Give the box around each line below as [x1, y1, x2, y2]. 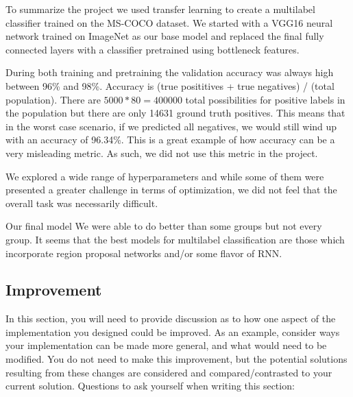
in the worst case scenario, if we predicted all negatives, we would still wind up [5, 119, 337, 133]
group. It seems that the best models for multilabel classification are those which [5, 232, 345, 246]
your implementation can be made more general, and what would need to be [5, 338, 327, 352]
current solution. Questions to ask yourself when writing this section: [5, 378, 295, 393]
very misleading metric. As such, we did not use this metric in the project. [5, 145, 318, 160]
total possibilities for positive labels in [185, 92, 345, 106]
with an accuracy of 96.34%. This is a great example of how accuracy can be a [5, 132, 335, 147]
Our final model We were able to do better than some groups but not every [5, 219, 322, 233]
